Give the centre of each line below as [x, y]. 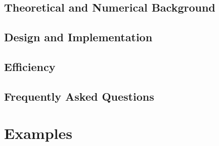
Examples [38, 133]
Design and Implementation [78, 37]
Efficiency [30, 66]
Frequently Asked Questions [79, 96]
